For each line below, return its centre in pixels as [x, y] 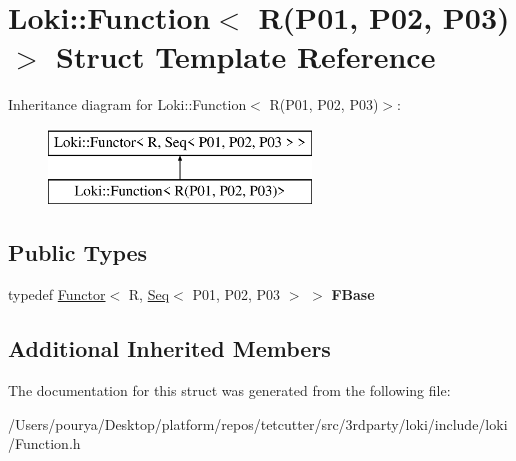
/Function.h [44, 443]
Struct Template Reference [246, 56]
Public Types [78, 252]
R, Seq [149, 294]
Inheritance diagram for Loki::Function [127, 104]
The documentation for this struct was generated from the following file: [229, 390]
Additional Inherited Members [169, 348]
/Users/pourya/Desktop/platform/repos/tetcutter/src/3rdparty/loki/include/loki [258, 423]
